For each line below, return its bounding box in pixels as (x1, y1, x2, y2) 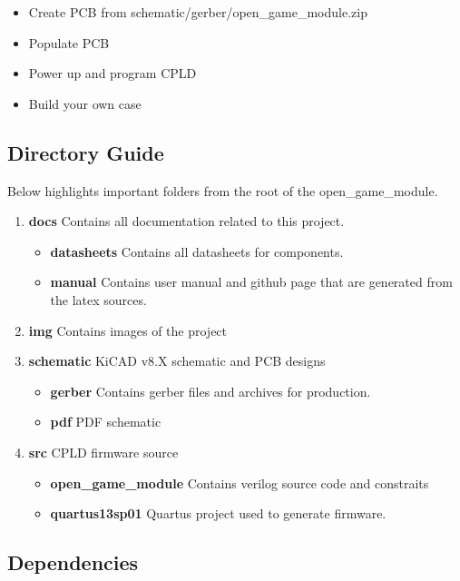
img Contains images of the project (28, 320, 228, 340)
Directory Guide (7, 138, 164, 166)
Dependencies (7, 548, 139, 576)
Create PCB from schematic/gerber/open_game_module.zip (28, 3, 367, 21)
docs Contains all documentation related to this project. (28, 212, 345, 231)
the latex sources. (50, 290, 147, 309)
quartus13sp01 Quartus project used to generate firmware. (50, 504, 387, 523)
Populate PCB (28, 33, 110, 52)
